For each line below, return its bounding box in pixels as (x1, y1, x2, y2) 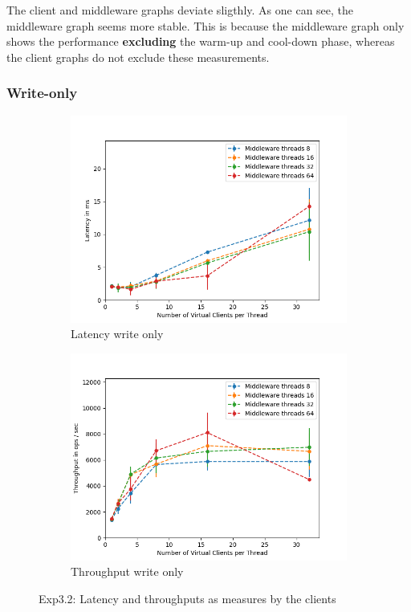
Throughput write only (71, 563, 184, 580)
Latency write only (71, 325, 164, 342)
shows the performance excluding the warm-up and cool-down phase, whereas (6, 33, 395, 50)
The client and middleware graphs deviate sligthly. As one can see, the (6, 2, 354, 18)
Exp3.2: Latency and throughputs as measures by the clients (39, 590, 336, 606)
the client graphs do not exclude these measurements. (6, 48, 270, 65)
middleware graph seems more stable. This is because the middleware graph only (6, 17, 405, 34)
